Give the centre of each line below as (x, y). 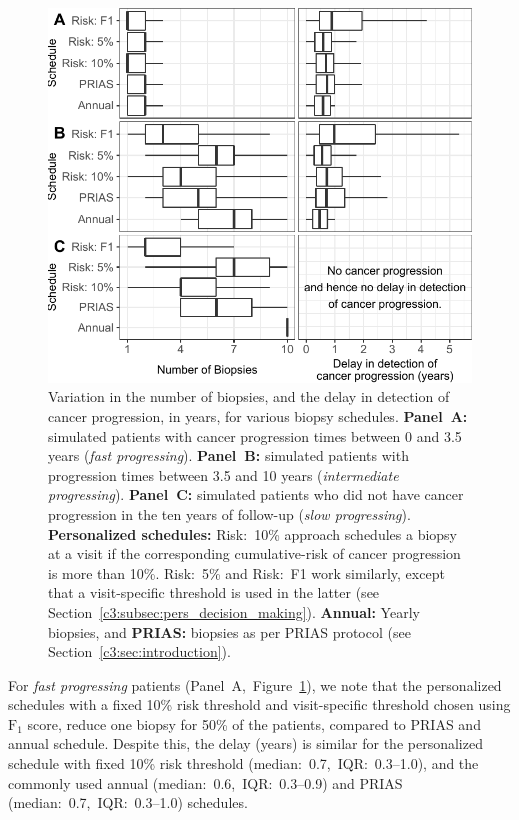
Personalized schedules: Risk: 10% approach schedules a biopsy (252, 533)
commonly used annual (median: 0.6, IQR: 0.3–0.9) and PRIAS (205, 782)
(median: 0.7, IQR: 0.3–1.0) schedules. (128, 802)
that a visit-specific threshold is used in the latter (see (214, 592)
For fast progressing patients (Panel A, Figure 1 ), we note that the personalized (255, 684)
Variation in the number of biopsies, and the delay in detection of (249, 396)
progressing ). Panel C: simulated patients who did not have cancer (256, 494)
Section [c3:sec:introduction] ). (139, 651)
